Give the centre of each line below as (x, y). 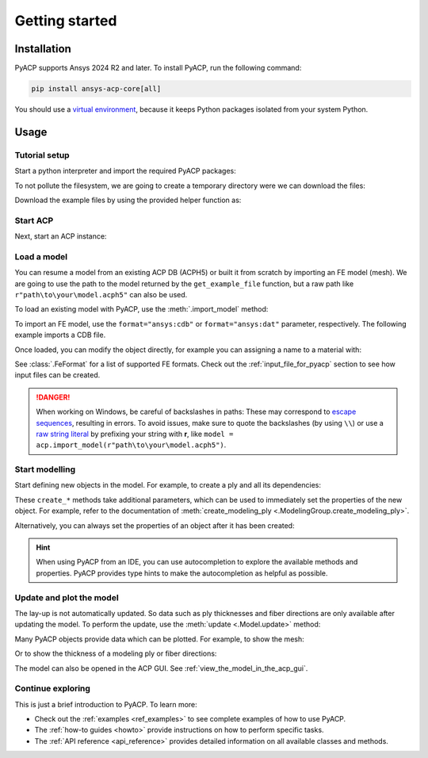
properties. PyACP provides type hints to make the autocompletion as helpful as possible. (182, 573)
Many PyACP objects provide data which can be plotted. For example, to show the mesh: (159, 639)
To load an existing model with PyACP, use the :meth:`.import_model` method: (141, 309)
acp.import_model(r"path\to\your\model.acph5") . (131, 445)
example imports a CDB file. (60, 335)
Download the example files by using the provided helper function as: (128, 200)
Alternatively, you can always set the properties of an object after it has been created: (155, 525)
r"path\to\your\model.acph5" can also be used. (101, 295)
